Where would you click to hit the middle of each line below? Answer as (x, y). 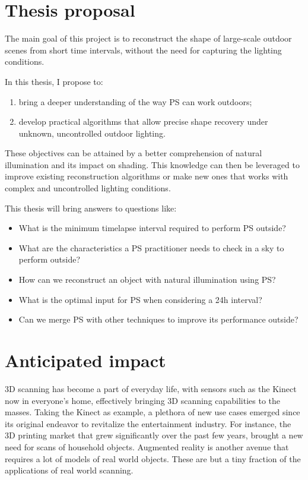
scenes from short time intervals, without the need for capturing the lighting (143, 50)
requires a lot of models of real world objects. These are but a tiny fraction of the (153, 458)
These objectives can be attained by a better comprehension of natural (134, 153)
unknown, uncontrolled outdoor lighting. (92, 133)
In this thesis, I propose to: (54, 81)
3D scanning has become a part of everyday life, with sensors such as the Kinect (151, 388)
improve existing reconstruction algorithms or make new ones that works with (147, 176)
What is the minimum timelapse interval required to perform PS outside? (152, 228)
